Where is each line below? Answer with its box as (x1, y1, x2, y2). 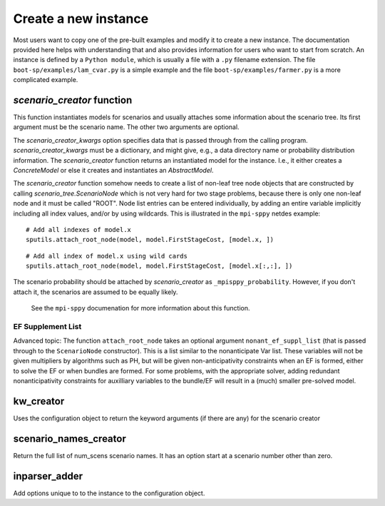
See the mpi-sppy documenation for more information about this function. (31, 304, 250, 313)
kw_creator (13, 395, 65, 407)
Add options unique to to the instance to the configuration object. (13, 489, 205, 497)
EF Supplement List (13, 322, 82, 332)
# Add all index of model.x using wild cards (26, 252, 188, 260)
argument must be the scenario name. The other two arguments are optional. (13, 123, 240, 131)
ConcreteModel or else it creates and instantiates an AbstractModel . (13, 166, 214, 174)
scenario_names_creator (13, 432, 126, 445)
